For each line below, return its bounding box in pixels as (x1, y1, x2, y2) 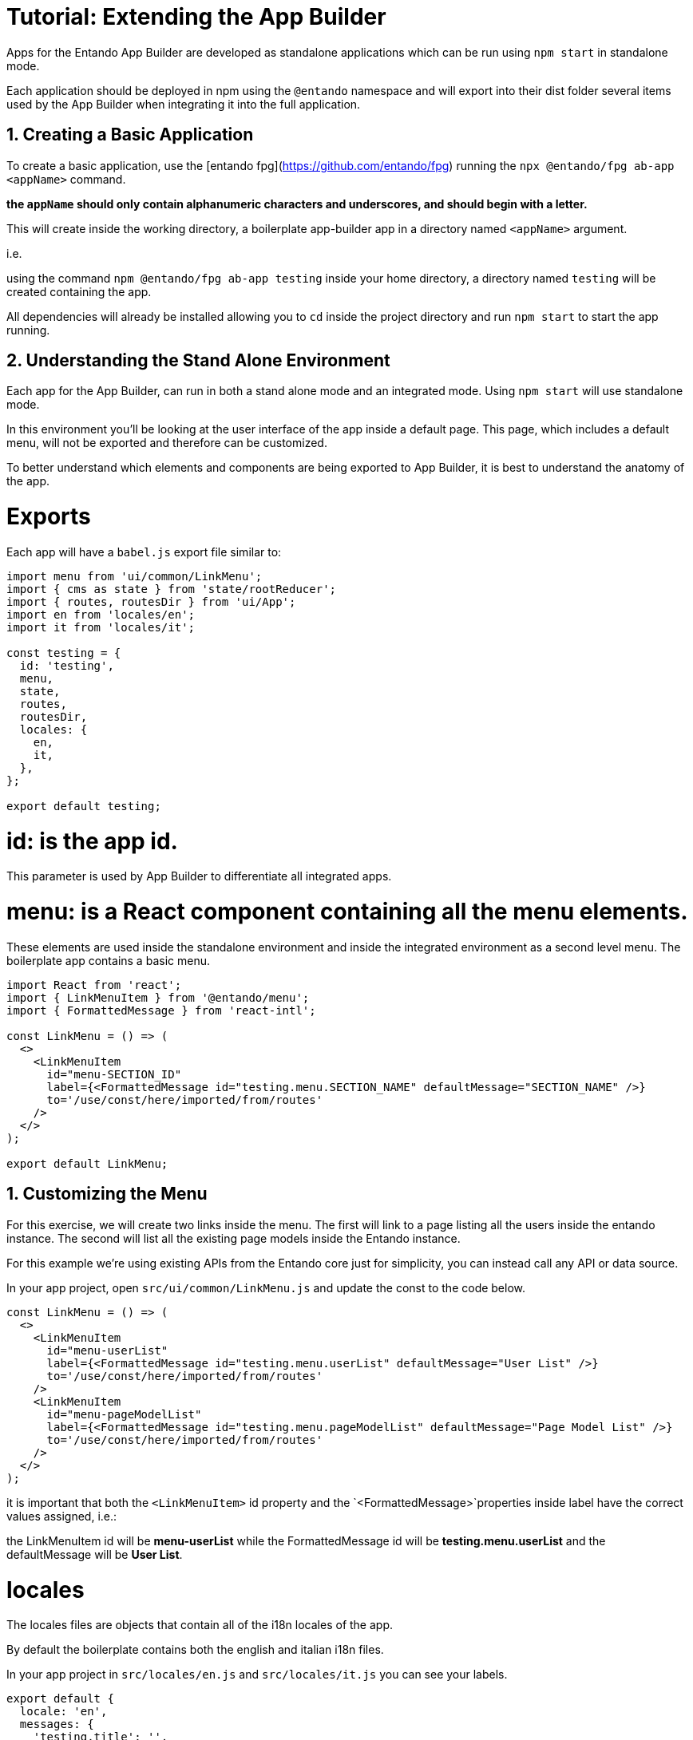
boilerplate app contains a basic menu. (6, 953, 210, 967)
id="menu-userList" (46, 1343, 168, 1357)
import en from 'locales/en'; (6, 607, 196, 621)
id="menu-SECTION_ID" (46, 1067, 182, 1081)
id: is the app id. (6, 827, 178, 855)
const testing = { (6, 646, 121, 659)
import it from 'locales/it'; (6, 620, 196, 634)
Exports (6, 503, 91, 531)
